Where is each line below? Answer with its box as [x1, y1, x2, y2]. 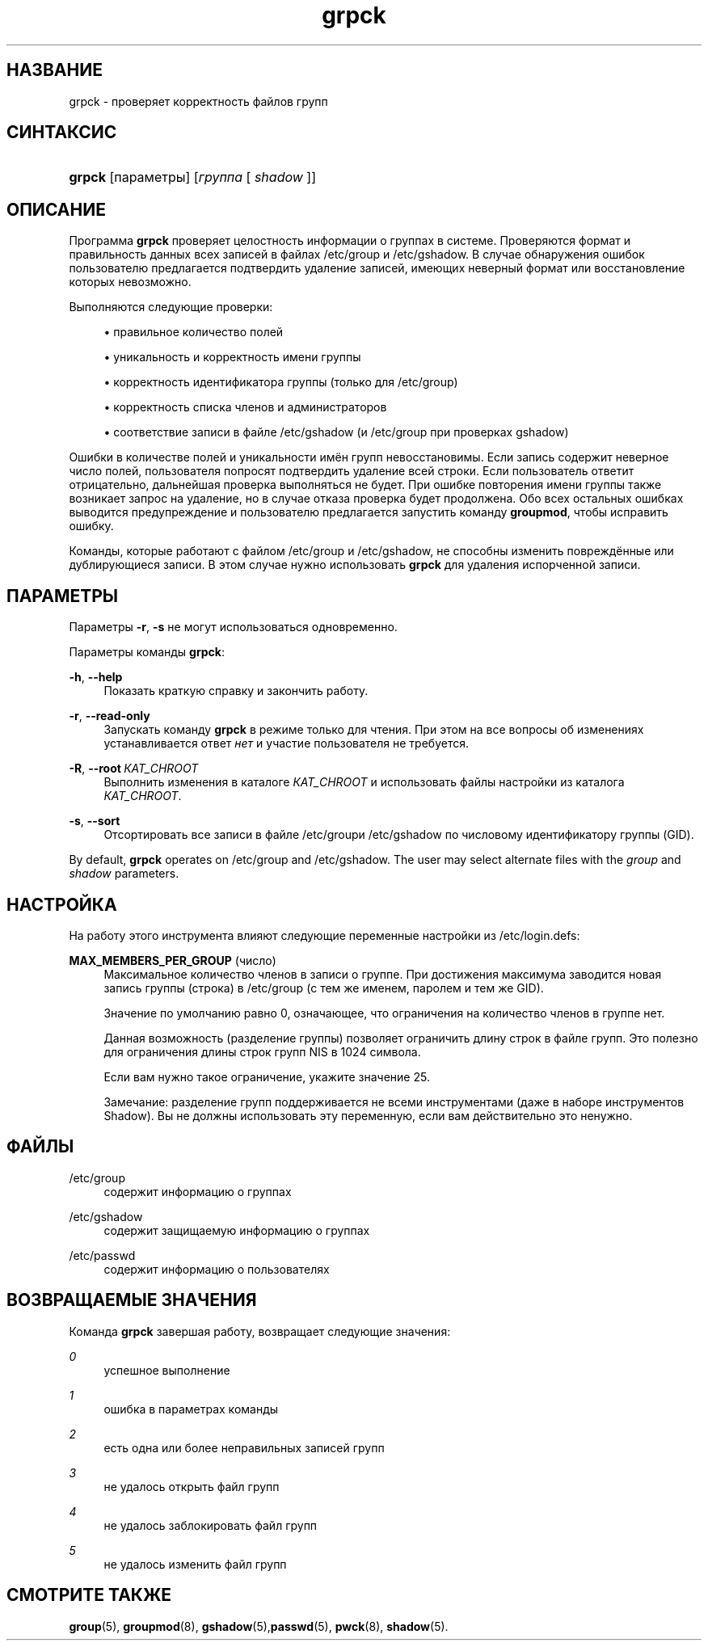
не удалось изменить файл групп [103, 1556, 287, 1571]
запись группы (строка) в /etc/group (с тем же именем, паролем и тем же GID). [103, 980, 544, 995]
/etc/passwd [69, 1248, 136, 1262]
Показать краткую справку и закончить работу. [103, 684, 369, 698]
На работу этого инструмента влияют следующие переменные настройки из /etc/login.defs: [69, 928, 580, 942]
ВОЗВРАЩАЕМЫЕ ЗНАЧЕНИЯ [6, 1290, 257, 1311]
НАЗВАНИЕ [6, 60, 103, 81]
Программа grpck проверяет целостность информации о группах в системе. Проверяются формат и [69, 234, 630, 248]
